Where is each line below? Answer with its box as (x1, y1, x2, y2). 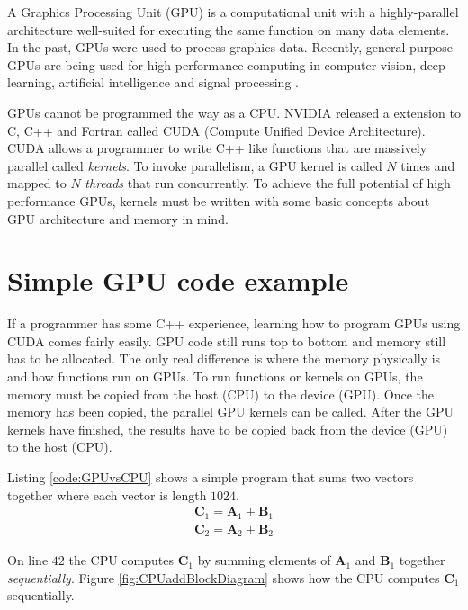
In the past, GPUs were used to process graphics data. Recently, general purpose (7, 38, 454, 57)
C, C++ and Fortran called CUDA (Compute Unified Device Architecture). (7, 121, 426, 139)
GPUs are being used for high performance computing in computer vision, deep (7, 55, 445, 74)
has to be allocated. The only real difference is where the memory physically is (7, 349, 441, 368)
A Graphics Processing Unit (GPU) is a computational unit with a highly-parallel (7, 3, 459, 21)
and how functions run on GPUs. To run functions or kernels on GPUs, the (7, 367, 423, 386)
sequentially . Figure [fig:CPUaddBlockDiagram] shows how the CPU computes (7, 568, 440, 587)
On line (7, 551, 49, 570)
